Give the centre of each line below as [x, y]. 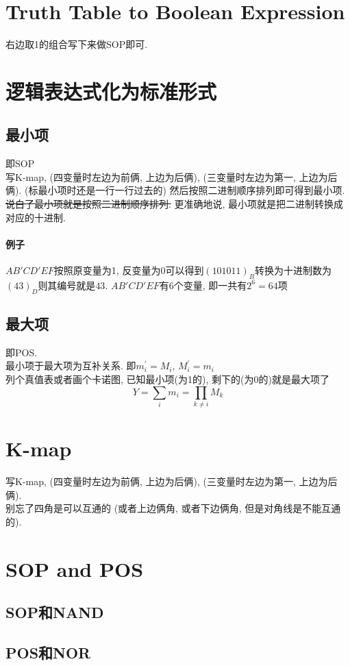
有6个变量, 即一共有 [203, 285]
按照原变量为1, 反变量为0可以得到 [129, 270]
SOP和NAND [55, 612]
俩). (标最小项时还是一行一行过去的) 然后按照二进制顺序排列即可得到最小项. [175, 190]
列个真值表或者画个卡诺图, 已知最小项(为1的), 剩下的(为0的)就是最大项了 [167, 379]
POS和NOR [48, 653]
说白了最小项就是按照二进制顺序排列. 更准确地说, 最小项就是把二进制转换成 [175, 204]
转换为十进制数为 [293, 270]
